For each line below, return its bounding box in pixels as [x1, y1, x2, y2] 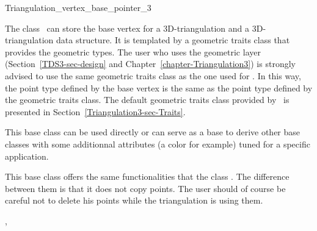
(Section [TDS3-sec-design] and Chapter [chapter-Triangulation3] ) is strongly [5, 57, 296, 70]
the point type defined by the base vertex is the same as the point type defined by [5, 81, 313, 94]
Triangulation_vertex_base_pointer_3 [5, 1, 151, 13]
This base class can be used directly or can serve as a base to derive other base [5, 126, 301, 138]
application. [5, 149, 49, 162]
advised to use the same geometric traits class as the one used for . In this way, [5, 69, 301, 82]
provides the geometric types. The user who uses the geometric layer [5, 45, 261, 58]
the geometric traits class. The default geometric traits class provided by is [5, 93, 290, 106]
